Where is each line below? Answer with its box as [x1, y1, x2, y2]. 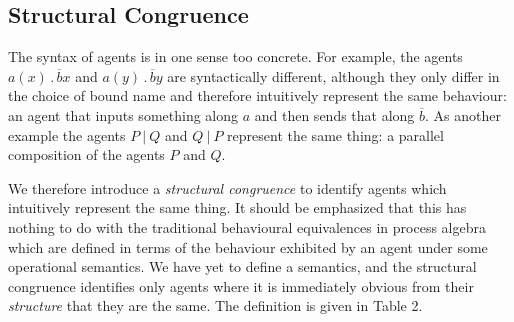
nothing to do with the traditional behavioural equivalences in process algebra [8, 216, 486, 237]
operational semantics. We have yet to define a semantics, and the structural [8, 256, 477, 277]
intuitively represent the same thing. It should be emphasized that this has [8, 197, 467, 218]
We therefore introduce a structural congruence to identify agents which [8, 177, 447, 198]
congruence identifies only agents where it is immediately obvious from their [8, 275, 474, 296]
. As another [425, 104, 501, 125]
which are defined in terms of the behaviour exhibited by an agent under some [8, 236, 488, 257]
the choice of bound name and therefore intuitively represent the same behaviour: [8, 85, 507, 106]
